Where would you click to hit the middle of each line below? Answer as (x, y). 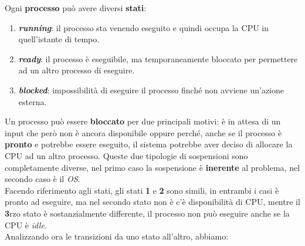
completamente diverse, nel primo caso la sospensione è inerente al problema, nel (152, 167)
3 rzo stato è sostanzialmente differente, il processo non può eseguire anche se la (147, 213)
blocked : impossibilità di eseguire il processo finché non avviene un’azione (151, 90)
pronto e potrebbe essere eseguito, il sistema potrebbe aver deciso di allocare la (149, 144)
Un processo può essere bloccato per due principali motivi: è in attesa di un (143, 121)
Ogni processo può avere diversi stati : (76, 8)
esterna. (33, 101)
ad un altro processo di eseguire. (77, 70)
